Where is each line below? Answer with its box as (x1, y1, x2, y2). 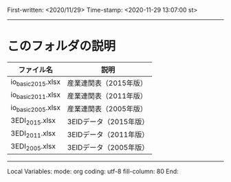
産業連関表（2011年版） (67, 91, 148, 100)
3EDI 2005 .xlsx (10, 141, 56, 152)
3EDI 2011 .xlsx (10, 128, 56, 139)
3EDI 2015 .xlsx (10, 116, 56, 126)
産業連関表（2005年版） (67, 104, 148, 113)
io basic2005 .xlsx (10, 103, 60, 114)
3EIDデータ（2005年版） (67, 142, 149, 152)
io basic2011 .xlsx (10, 90, 60, 101)
